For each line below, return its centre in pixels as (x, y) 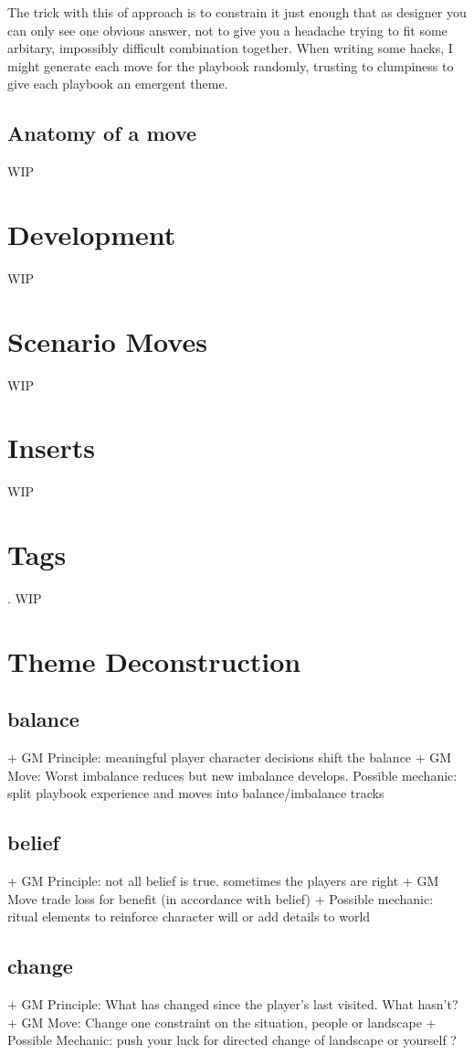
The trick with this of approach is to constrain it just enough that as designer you (237, 12)
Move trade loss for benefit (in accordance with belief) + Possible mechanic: (221, 898)
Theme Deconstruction (154, 661)
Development (92, 234)
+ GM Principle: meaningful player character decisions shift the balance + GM (230, 757)
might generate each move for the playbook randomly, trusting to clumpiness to (231, 65)
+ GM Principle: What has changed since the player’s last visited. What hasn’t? (233, 1004)
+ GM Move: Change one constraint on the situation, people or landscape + (222, 1022)
